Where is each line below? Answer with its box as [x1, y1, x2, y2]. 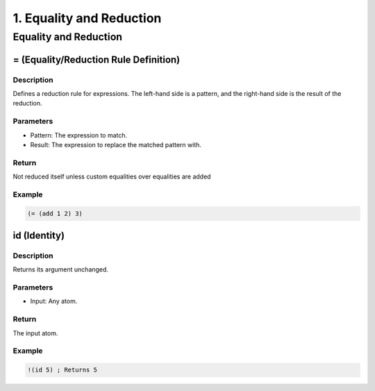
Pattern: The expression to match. [30, 131, 128, 139]
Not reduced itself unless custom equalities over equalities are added [12, 172, 211, 181]
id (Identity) [12, 229, 65, 241]
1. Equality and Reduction [12, 10, 162, 26]
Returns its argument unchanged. [12, 265, 109, 274]
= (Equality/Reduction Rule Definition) [12, 53, 181, 65]
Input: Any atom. [30, 297, 78, 306]
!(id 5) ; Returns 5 [27, 366, 97, 374]
